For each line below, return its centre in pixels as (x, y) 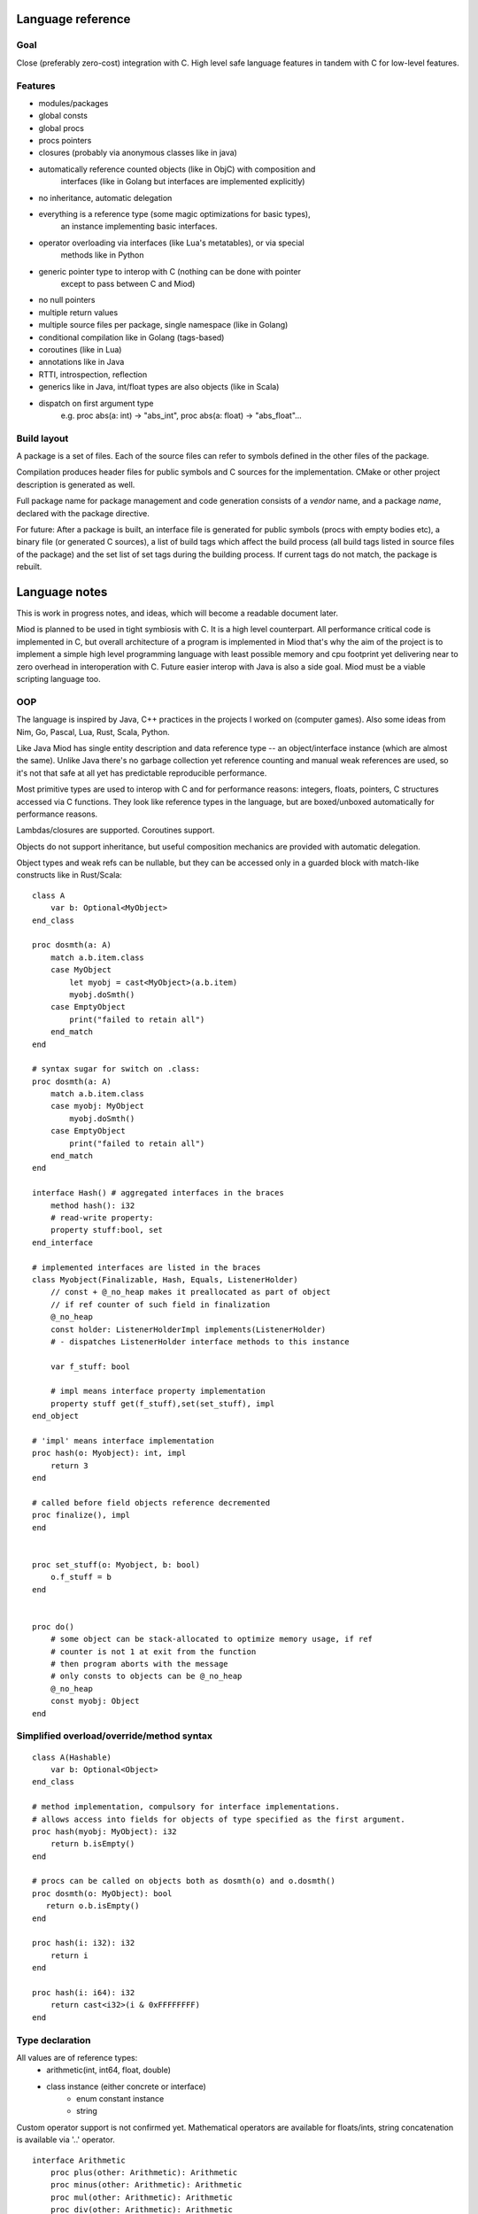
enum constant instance (120, 2099)
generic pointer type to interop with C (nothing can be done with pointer (170, 271)
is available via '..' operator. (66, 2140)
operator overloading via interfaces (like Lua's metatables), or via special (171, 243)
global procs (61, 128)
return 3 (69, 1465)
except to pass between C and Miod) (128, 283)
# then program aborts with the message (139, 1664)
